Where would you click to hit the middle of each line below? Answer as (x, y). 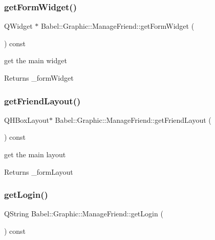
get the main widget (36, 60)
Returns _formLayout (39, 171)
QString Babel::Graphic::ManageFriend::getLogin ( (84, 214)
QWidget (18, 26)
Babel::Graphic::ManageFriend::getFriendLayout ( (133, 119)
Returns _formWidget (39, 78)
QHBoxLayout (27, 119)
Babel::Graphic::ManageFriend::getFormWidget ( (117, 26)
